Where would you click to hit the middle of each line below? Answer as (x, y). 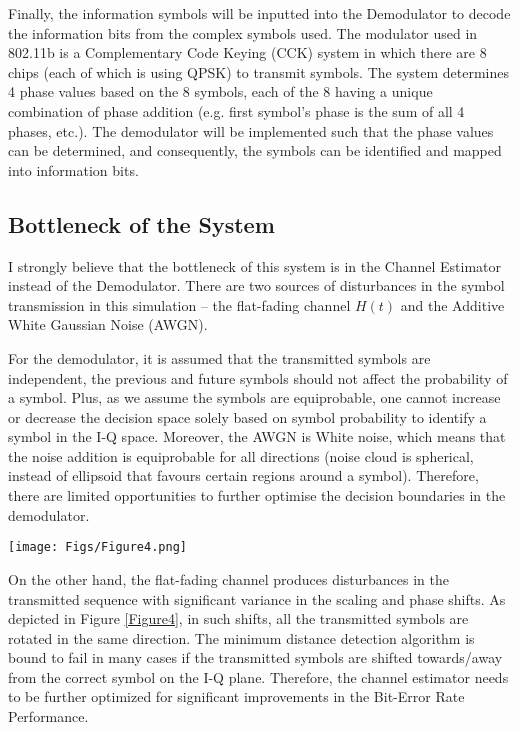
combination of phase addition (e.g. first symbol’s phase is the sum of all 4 (236, 110)
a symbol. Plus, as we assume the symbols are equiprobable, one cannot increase (254, 397)
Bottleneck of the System (141, 223)
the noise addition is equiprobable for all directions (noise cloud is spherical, (241, 455)
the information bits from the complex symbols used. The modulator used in (243, 32)
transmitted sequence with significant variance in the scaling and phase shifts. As (257, 598)
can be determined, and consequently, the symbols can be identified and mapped (255, 150)
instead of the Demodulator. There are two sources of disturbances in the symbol (256, 285)
